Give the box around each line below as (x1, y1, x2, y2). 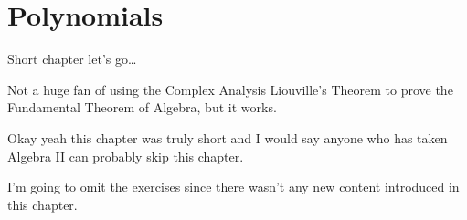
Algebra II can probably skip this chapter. (7, 146, 244, 165)
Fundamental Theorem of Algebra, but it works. (7, 98, 277, 117)
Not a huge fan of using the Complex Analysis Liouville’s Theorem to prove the (7, 79, 453, 99)
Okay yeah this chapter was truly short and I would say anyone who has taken (7, 128, 448, 147)
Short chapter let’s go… (7, 49, 137, 68)
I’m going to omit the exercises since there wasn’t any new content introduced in (7, 177, 460, 196)
